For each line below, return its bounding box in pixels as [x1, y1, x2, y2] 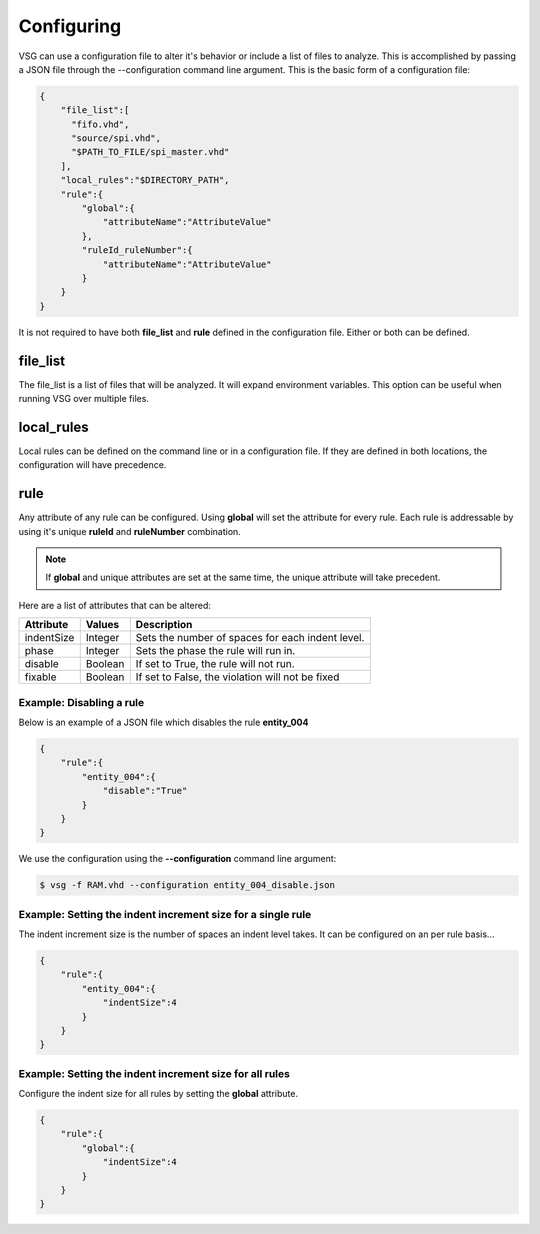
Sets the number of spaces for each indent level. [135, 631, 365, 645]
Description [135, 618, 193, 632]
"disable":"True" [102, 785, 188, 797]
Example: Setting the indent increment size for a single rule [18, 907, 312, 921]
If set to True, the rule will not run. [135, 657, 295, 671]
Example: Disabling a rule [18, 695, 145, 709]
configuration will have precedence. [18, 459, 167, 471]
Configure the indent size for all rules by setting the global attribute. [18, 1088, 299, 1100]
